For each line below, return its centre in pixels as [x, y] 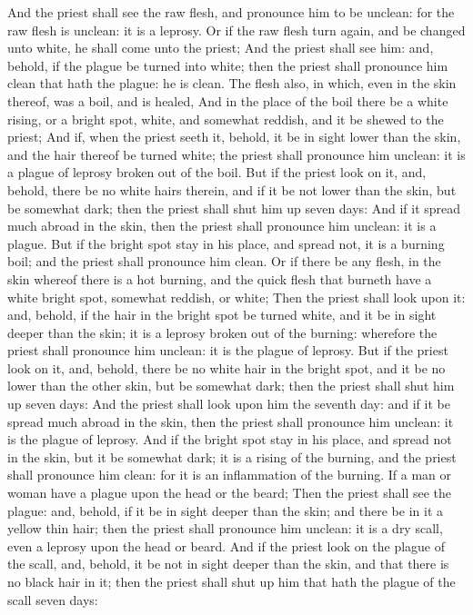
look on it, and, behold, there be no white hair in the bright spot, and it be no [226, 367]
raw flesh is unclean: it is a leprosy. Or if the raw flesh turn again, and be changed [236, 30]
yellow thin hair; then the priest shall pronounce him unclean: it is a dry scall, [225, 528]
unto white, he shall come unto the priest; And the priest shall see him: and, [221, 48]
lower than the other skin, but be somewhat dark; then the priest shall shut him [231, 386]
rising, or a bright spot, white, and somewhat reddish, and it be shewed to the [226, 119]
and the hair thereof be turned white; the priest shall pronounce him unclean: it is [236, 154]
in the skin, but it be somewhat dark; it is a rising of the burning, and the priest [232, 456]
